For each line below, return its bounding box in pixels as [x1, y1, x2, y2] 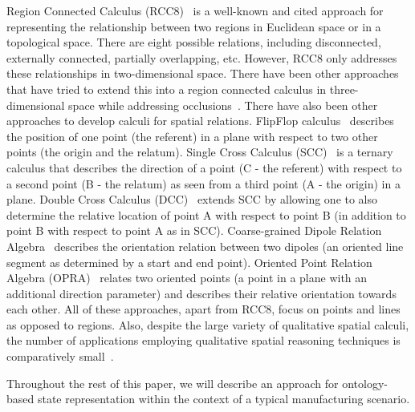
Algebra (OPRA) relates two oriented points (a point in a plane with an [6, 269, 368, 286]
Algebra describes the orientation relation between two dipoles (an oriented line [6, 237, 404, 254]
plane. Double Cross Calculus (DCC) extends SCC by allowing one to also [6, 191, 378, 208]
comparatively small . [6, 348, 114, 365]
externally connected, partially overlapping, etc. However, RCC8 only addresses [6, 49, 397, 66]
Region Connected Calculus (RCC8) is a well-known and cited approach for [6, 2, 384, 18]
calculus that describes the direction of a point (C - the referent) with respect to [6, 159, 402, 176]
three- [329, 80, 359, 97]
